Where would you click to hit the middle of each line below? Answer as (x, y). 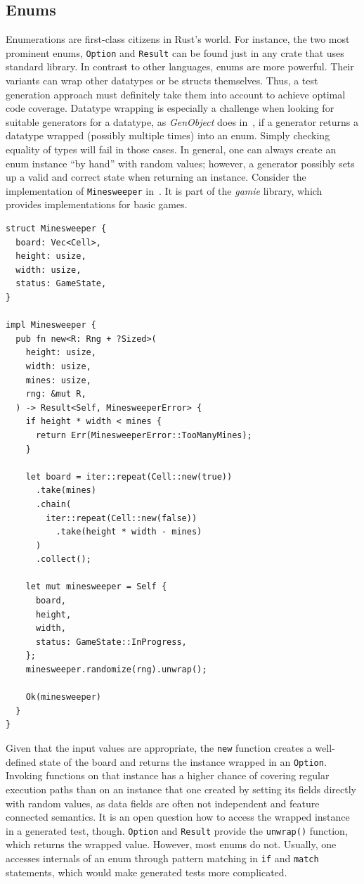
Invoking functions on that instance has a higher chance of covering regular (168, 775)
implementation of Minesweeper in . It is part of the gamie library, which (164, 190)
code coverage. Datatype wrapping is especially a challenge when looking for (170, 108)
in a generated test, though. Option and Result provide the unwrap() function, (177, 830)
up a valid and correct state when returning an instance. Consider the (156, 177)
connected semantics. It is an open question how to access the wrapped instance (178, 817)
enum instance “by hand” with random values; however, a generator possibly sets (180, 163)
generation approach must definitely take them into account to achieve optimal (176, 94)
